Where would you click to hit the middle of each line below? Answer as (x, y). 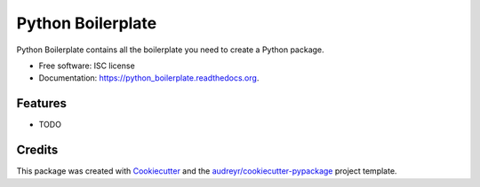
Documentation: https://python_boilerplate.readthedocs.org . (149, 78)
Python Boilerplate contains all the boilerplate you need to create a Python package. (170, 50)
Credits (37, 150)
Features (41, 103)
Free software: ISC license (87, 66)
